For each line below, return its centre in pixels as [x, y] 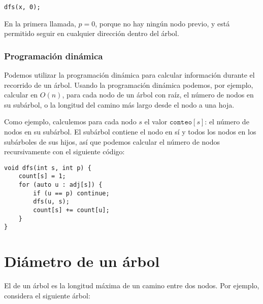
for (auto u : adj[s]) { [60, 185]
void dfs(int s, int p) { [48, 168]
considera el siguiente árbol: [47, 295]
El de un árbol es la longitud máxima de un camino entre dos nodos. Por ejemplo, [132, 285]
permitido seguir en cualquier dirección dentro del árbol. [92, 33]
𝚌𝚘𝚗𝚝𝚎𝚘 [181, 123]
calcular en [21, 95]
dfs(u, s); [51, 202]
